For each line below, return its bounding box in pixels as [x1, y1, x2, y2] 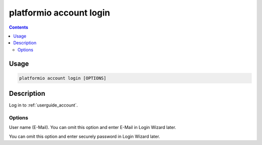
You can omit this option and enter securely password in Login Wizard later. [9, 133, 160, 139]
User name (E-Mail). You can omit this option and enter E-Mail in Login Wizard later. [9, 125, 177, 130]
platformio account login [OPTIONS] [19, 75, 107, 81]
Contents [9, 24, 29, 30]
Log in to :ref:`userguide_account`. [9, 102, 78, 108]
